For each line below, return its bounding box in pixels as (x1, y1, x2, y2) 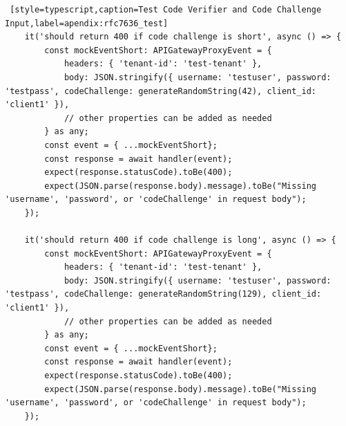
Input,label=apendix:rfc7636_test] (5, 18, 169, 28)
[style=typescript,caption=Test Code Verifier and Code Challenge (10, 5, 322, 15)
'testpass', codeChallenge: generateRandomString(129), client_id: (5, 289, 322, 299)
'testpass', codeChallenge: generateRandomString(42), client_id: (5, 86, 317, 96)
